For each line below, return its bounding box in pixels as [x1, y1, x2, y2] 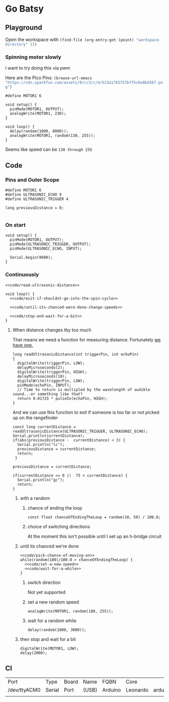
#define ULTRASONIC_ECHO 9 [5, 192, 62, 197]
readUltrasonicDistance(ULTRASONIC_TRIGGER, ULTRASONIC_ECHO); [12, 429, 148, 434]
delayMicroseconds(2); [17, 365, 65, 370]
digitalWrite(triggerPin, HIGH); [17, 369, 88, 374]
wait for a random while [27, 617, 77, 624]
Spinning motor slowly [5, 54, 61, 61]
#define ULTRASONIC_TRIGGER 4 [5, 196, 69, 202]
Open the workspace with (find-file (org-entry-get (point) [5, 36, 134, 42]
